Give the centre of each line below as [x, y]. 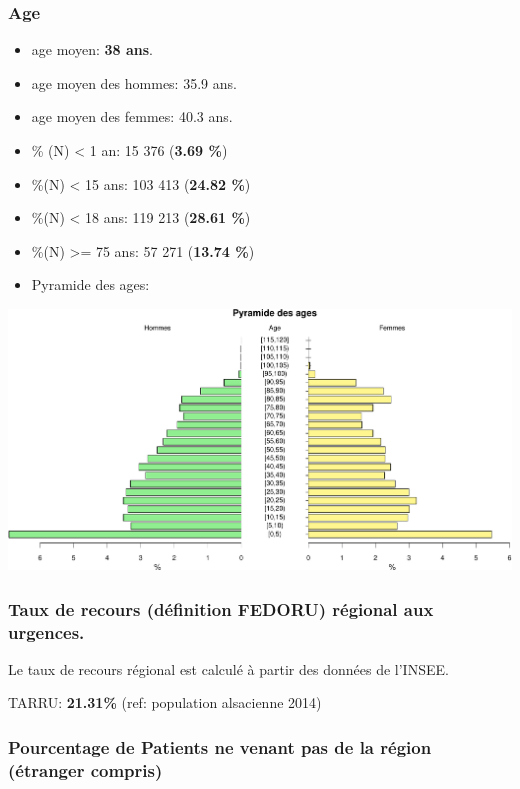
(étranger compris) [85, 769]
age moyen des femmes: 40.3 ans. [132, 116]
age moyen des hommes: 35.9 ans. [134, 82]
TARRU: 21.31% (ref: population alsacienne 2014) [165, 702]
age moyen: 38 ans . [92, 49]
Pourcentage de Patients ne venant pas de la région [220, 746]
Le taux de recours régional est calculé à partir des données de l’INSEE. [228, 668]
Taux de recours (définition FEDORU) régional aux [221, 608]
